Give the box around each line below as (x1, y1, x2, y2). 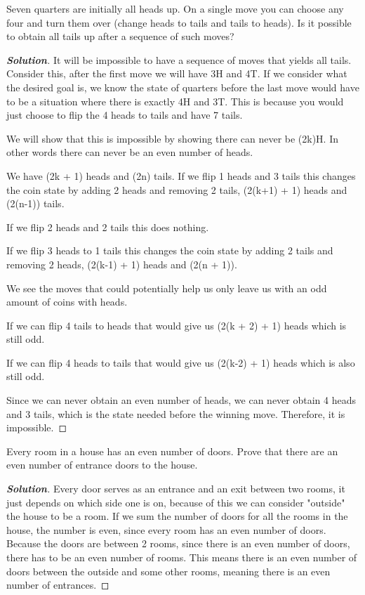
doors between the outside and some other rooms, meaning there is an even (6, 563, 331, 578)
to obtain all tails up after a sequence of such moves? (6, 29, 234, 44)
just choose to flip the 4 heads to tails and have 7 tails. (6, 107, 243, 122)
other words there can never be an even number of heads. (6, 145, 253, 159)
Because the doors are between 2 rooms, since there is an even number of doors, (6, 536, 350, 551)
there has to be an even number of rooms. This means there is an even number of (6, 550, 357, 564)
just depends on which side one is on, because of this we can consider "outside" (6, 495, 345, 509)
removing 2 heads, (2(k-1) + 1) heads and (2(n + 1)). (6, 256, 237, 271)
